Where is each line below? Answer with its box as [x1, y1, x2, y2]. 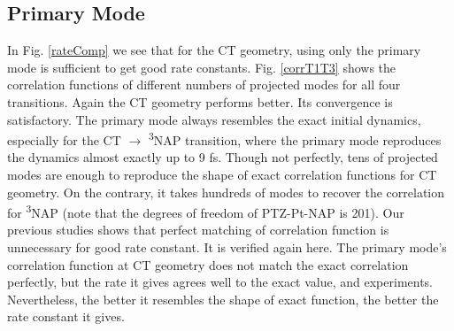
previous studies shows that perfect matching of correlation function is [7, 220, 389, 239]
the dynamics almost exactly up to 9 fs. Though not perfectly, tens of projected [7, 148, 438, 166]
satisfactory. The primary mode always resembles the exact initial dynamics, [7, 110, 421, 128]
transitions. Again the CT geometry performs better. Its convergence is [7, 92, 393, 111]
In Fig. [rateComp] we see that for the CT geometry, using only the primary [7, 41, 421, 59]
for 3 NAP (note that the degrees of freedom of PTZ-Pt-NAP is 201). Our [7, 201, 404, 221]
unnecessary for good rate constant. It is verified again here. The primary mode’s [7, 238, 447, 257]
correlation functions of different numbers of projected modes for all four [7, 75, 401, 94]
